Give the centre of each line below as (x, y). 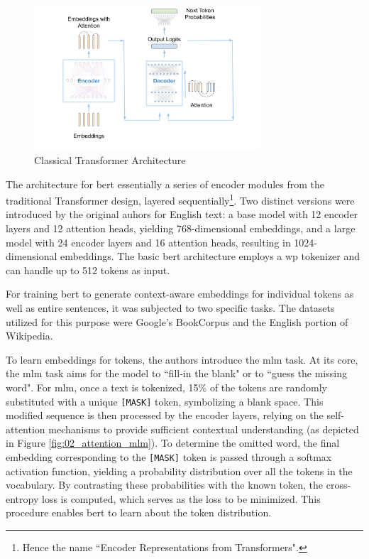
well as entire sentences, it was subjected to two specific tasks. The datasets (170, 308)
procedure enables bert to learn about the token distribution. (139, 512)
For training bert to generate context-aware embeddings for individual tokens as (180, 294)
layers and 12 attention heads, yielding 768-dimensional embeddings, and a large (181, 228)
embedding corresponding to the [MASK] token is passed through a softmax (169, 457)
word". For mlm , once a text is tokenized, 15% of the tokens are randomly (166, 387)
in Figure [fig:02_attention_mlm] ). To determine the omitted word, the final (173, 443)
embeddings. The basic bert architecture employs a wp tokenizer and (210, 256)
